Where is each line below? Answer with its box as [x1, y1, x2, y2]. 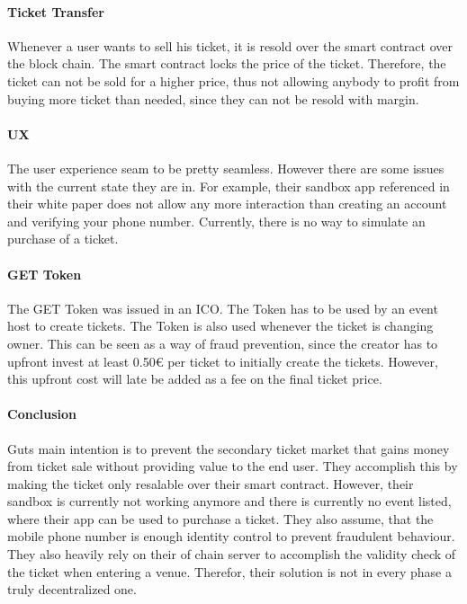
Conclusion [7, 404, 77, 423]
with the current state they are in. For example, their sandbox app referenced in [7, 176, 450, 195]
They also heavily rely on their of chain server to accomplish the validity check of [7, 545, 456, 564]
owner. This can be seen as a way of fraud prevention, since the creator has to [7, 333, 438, 352]
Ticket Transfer [7, 2, 104, 21]
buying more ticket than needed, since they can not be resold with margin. [7, 89, 419, 108]
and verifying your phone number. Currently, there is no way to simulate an [7, 211, 426, 230]
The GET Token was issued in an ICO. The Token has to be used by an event [7, 298, 438, 317]
